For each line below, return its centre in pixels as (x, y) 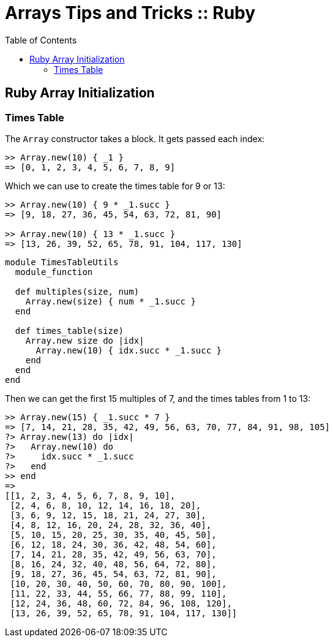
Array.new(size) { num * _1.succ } (110, 301)
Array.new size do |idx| (85, 340)
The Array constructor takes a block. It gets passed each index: (135, 138)
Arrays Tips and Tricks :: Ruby (130, 13)
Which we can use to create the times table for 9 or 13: (115, 186)
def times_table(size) (69, 330)
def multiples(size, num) (77, 291)
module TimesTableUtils (62, 262)
